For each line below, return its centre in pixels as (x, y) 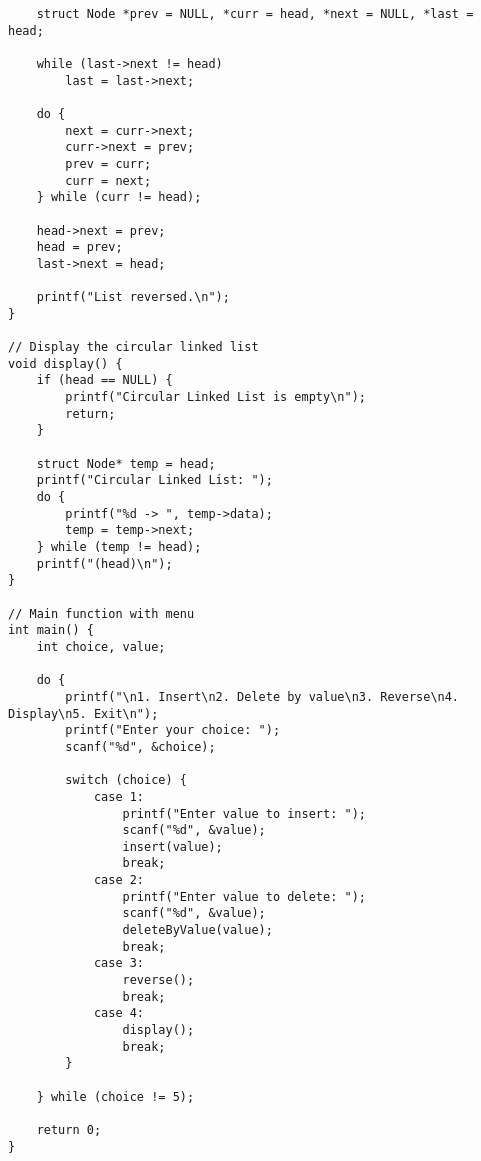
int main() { (51, 630)
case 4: (119, 1013)
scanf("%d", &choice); (140, 746)
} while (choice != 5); (115, 1096)
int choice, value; (101, 646)
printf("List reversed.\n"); (133, 297)
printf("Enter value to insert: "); (244, 813)
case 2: (119, 880)
